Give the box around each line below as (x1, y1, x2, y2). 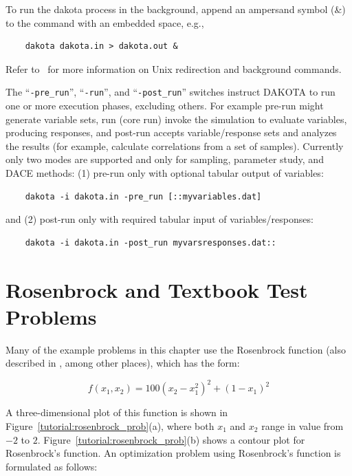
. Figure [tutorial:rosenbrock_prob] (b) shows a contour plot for (37, 432, 305, 446)
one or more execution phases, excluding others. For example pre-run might (5, 98, 324, 113)
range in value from (261, 418, 344, 433)
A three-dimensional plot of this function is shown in (5, 405, 228, 420)
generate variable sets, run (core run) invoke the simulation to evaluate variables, (5, 111, 347, 126)
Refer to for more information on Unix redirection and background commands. (5, 61, 342, 76)
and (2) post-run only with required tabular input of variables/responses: (5, 212, 313, 226)
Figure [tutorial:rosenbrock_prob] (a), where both (5, 418, 214, 433)
